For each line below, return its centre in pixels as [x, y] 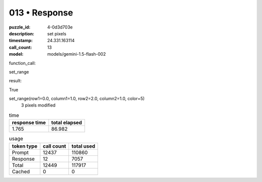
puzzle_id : [20, 27]
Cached [21, 171]
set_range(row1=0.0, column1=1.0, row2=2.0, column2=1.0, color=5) [77, 99]
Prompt [20, 152]
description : [22, 33]
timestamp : [21, 41]
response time [29, 122]
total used [83, 146]
